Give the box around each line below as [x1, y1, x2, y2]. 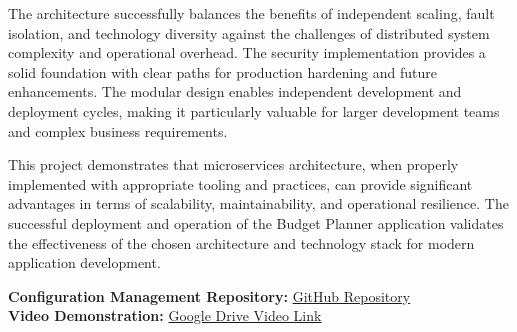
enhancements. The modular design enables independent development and [8, 81, 462, 102]
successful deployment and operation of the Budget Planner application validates [8, 212, 504, 233]
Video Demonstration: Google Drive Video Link [8, 305, 322, 326]
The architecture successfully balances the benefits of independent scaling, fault [8, 3, 495, 23]
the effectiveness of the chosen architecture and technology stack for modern [8, 232, 475, 253]
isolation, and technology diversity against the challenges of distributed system [8, 22, 490, 43]
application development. [8, 252, 161, 273]
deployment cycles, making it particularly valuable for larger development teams [8, 100, 500, 121]
